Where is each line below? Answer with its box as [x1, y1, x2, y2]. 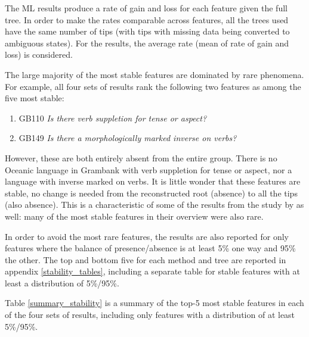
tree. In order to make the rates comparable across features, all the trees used [5, 13, 289, 26]
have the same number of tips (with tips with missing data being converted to [5, 25, 290, 38]
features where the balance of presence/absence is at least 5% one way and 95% [5, 242, 296, 254]
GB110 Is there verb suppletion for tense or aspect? [18, 111, 207, 124]
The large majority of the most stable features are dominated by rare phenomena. [5, 68, 304, 80]
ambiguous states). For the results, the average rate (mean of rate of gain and [5, 36, 289, 49]
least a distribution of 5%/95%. [5, 276, 119, 289]
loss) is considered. [5, 48, 73, 61]
